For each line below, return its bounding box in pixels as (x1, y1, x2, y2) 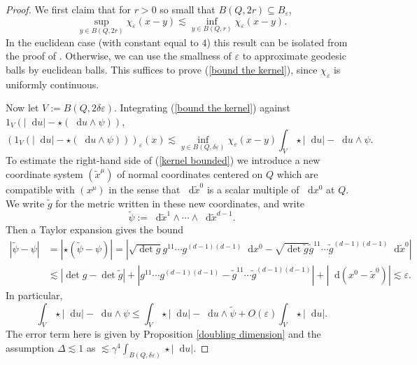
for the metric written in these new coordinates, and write (55, 195, 305, 210)
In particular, (6, 288, 63, 303)
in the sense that (108, 181, 181, 196)
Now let (6, 100, 39, 115)
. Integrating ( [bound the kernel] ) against (114, 100, 290, 115)
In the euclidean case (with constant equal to (6, 34, 199, 49)
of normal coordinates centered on (117, 166, 263, 181)
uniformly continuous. (6, 76, 99, 91)
